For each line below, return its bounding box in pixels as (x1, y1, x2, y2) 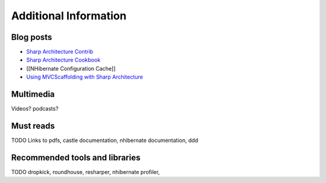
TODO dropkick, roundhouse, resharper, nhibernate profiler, (11, 168, 160, 175)
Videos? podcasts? (11, 105, 59, 112)
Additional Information (11, 9, 127, 22)
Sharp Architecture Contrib (26, 48, 94, 56)
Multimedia (11, 89, 55, 100)
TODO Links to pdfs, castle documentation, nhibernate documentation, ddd (11, 136, 199, 144)
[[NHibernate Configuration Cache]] (26, 65, 116, 72)
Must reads (11, 121, 56, 131)
